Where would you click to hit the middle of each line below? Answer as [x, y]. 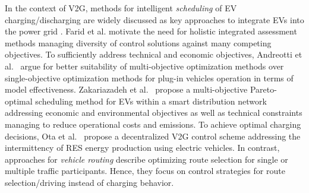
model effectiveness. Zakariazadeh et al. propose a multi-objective [126, 89]
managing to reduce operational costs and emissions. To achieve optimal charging [153, 124]
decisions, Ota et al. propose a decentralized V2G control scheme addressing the [153, 136]
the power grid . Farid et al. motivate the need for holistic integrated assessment [151, 31]
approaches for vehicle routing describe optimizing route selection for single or [146, 159]
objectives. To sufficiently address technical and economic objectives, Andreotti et [154, 54]
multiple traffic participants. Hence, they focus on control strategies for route [145, 171]
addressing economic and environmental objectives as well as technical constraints [154, 113]
